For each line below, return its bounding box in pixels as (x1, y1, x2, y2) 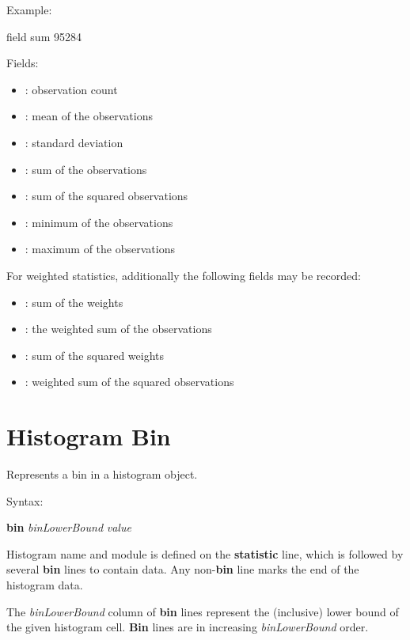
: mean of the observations (25, 108, 153, 124)
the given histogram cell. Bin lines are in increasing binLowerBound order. (6, 619, 369, 635)
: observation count (25, 81, 118, 97)
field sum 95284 (6, 28, 82, 44)
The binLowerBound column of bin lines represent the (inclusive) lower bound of (6, 603, 399, 619)
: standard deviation (25, 134, 123, 150)
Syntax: (6, 492, 44, 509)
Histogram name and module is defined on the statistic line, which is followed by (6, 545, 404, 562)
